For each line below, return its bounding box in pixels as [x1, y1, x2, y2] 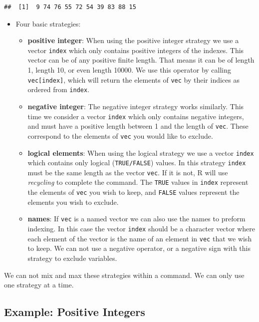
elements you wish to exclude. [27, 196, 119, 207]
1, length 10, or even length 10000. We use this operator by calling [27, 65, 232, 75]
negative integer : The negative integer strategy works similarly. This [27, 101, 244, 111]
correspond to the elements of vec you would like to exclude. [27, 130, 213, 141]
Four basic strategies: [15, 18, 81, 29]
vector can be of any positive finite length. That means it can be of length [27, 55, 255, 65]
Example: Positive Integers [4, 304, 145, 319]
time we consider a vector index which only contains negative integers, [27, 111, 244, 121]
